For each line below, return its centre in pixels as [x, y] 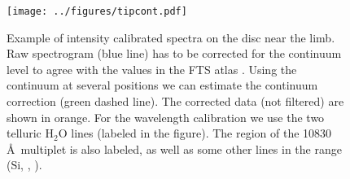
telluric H [30, 133]
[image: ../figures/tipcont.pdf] [97, 11]
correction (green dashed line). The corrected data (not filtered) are [175, 101]
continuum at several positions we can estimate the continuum [162, 85]
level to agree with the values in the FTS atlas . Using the [152, 69]
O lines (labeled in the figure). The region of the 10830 [195, 133]
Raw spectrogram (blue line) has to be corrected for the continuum [174, 53]
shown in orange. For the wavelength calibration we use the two [166, 117]
